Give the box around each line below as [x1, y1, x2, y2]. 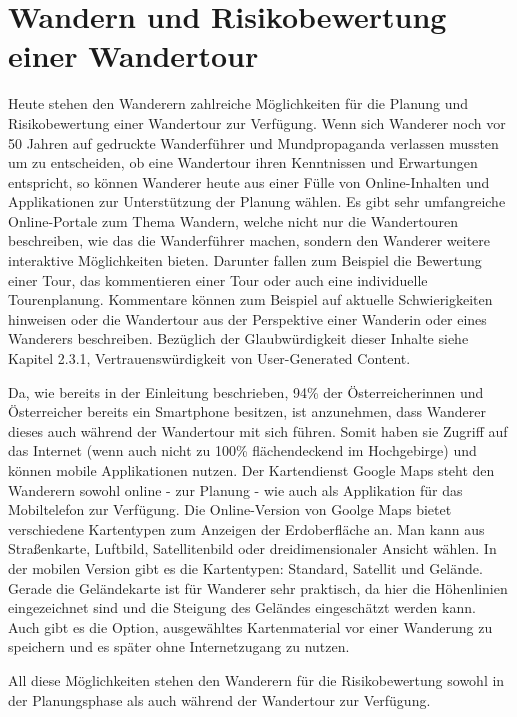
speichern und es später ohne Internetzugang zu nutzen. [8, 636, 350, 657]
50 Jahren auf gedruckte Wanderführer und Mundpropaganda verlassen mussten [8, 132, 499, 153]
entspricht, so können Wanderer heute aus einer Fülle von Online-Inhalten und [8, 171, 490, 192]
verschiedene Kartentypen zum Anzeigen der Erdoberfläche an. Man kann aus [8, 518, 485, 539]
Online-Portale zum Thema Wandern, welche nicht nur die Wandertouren [8, 210, 458, 231]
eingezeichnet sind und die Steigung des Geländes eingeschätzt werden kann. [8, 597, 476, 618]
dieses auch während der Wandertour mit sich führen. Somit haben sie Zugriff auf [8, 420, 508, 441]
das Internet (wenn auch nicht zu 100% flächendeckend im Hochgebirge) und [8, 440, 477, 461]
